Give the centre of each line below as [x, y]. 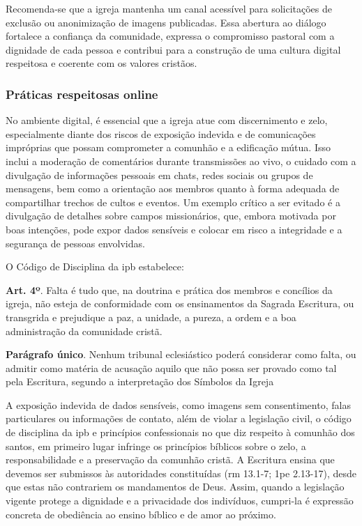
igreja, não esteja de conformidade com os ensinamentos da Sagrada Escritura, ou [180, 303]
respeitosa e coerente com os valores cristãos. [101, 63]
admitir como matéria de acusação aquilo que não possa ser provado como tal [171, 368]
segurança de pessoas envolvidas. [75, 243]
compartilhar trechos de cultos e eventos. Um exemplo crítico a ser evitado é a [173, 202]
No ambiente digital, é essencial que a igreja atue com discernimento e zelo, [167, 120]
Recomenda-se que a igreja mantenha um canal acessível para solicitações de [169, 8]
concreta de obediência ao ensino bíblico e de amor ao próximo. [141, 514]
